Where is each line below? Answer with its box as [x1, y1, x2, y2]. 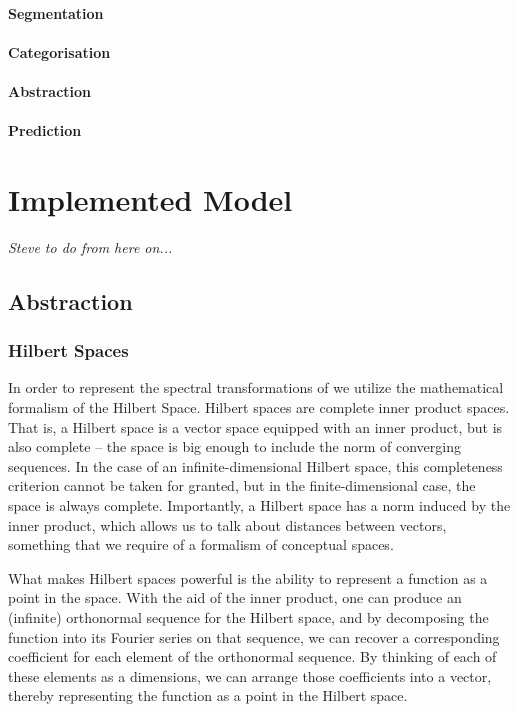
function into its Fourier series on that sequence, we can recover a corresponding [8, 626, 500, 647]
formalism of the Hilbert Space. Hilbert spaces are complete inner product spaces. [8, 397, 510, 418]
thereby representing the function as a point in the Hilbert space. [8, 685, 408, 706]
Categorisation [8, 41, 111, 62]
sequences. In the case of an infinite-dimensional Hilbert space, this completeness [8, 455, 503, 476]
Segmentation [8, 2, 104, 23]
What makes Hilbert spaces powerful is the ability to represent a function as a [8, 567, 488, 588]
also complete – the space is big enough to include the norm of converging [8, 436, 461, 457]
